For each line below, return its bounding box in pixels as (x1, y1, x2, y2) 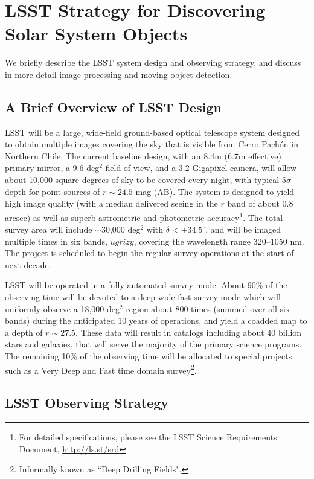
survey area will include (5, 223, 92, 236)
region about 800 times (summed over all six (126, 302, 290, 315)
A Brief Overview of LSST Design (5, 97, 222, 116)
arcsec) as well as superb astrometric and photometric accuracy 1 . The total (5, 209, 283, 223)
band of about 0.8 (227, 197, 293, 210)
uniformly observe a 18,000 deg (5, 302, 120, 315)
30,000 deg (101, 223, 141, 236)
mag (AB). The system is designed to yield (135, 185, 295, 198)
